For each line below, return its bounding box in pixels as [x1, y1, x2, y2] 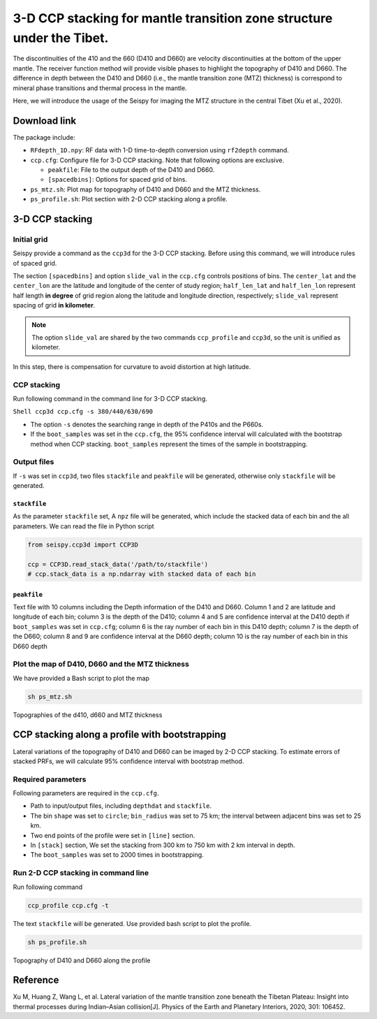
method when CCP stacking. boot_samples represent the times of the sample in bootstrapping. [30, 440, 308, 448]
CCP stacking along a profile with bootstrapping [13, 729, 227, 741]
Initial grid [13, 234, 48, 244]
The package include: [13, 133, 76, 141]
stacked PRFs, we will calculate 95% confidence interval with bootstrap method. [13, 757, 244, 765]
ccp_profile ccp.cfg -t [27, 902, 110, 909]
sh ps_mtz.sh [27, 693, 73, 700]
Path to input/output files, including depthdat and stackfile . [30, 802, 212, 810]
